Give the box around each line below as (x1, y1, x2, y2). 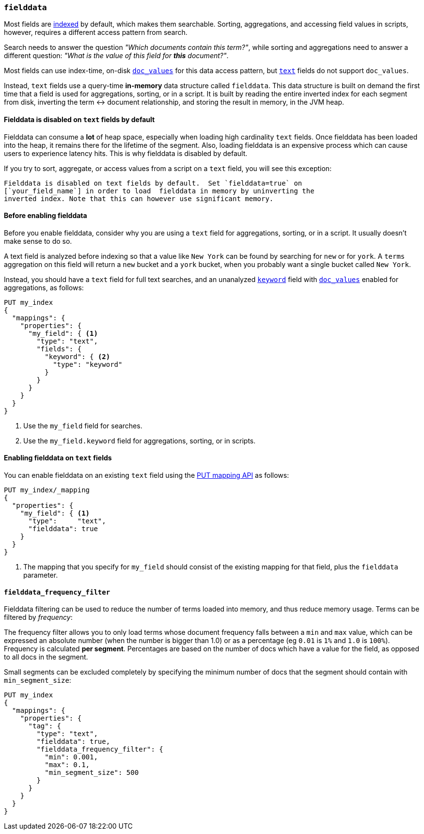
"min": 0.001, (45, 753, 98, 761)
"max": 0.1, (45, 761, 90, 769)
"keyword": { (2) (45, 352, 110, 361)
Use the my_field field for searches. (23, 421, 142, 430)
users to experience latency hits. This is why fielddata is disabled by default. (4, 149, 248, 157)
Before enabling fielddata (4, 211, 87, 220)
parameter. (23, 571, 58, 580)
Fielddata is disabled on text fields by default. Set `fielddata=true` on (4, 179, 302, 187)
